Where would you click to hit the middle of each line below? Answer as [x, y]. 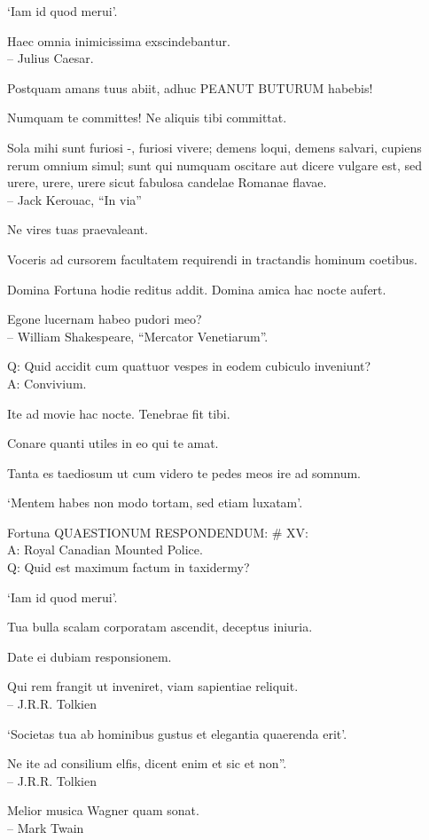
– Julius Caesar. [51, 58]
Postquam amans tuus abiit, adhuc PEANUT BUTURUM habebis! [190, 87]
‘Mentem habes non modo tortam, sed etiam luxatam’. [155, 502]
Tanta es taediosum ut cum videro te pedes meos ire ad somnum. [184, 472]
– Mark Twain [46, 828]
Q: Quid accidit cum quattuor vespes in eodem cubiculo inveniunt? [189, 366]
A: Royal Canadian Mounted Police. [105, 550]
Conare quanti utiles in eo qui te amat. [113, 443]
